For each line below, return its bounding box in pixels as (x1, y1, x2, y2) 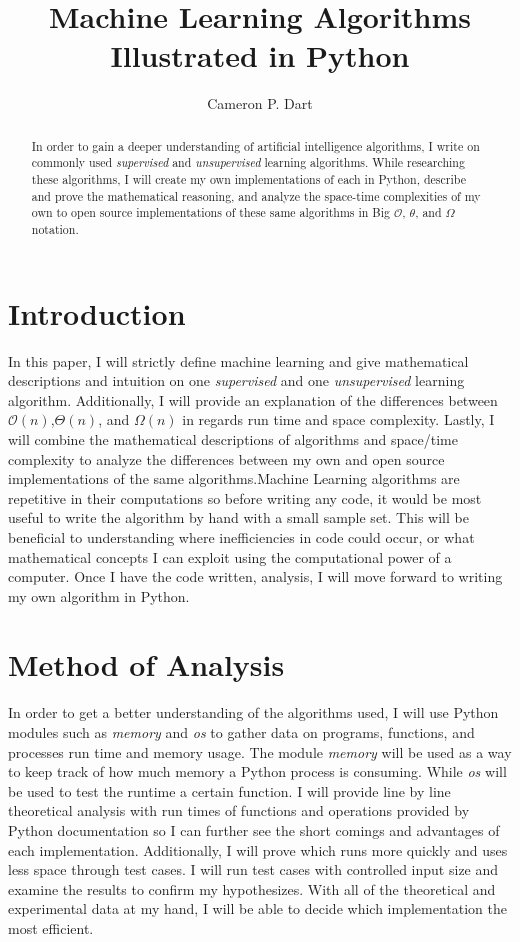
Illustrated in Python (110, 35, 410, 76)
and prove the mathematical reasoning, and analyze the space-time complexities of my (31, 187, 481, 204)
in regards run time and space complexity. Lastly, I (182, 409, 495, 430)
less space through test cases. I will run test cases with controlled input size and (8, 859, 499, 880)
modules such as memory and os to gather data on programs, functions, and (8, 722, 475, 743)
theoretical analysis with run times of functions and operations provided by (8, 800, 470, 821)
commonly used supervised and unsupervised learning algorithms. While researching (31, 154, 465, 171)
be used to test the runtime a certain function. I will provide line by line (8, 780, 451, 801)
